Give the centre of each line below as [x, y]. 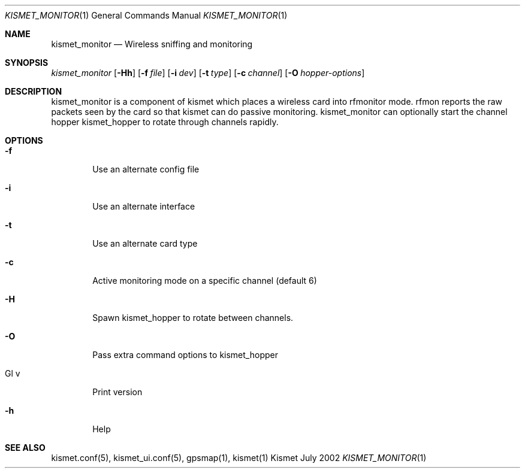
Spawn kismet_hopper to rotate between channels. [193, 318]
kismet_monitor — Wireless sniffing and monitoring [152, 44]
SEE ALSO [25, 448]
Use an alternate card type [145, 243]
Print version [117, 392]
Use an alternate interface [144, 206]
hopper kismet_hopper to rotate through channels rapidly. [165, 122]
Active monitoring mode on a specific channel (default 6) [205, 281]
